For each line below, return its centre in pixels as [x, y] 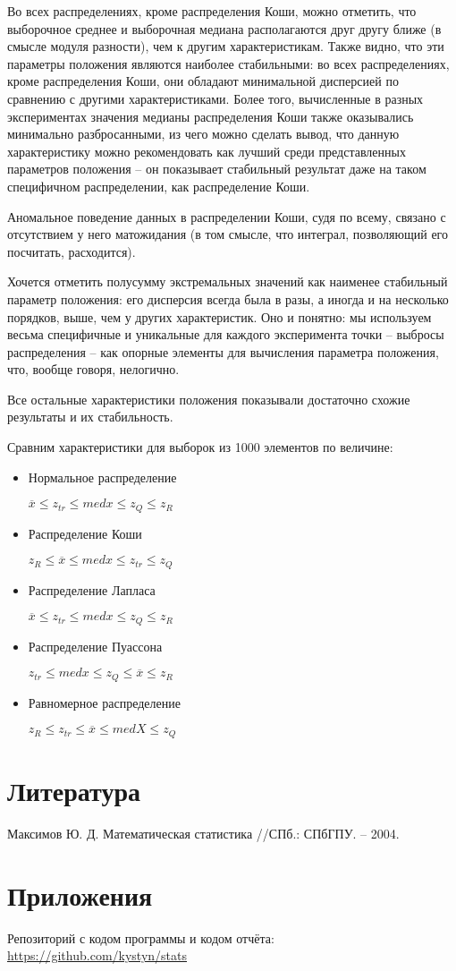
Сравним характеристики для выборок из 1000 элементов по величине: [200, 447]
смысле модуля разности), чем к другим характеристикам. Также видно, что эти [226, 46]
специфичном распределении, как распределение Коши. [159, 186]
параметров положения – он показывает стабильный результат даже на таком [217, 169]
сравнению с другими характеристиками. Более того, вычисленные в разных [215, 98]
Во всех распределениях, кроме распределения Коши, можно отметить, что [212, 11]
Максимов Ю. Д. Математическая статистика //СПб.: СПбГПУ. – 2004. [203, 834]
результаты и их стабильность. [90, 417]
